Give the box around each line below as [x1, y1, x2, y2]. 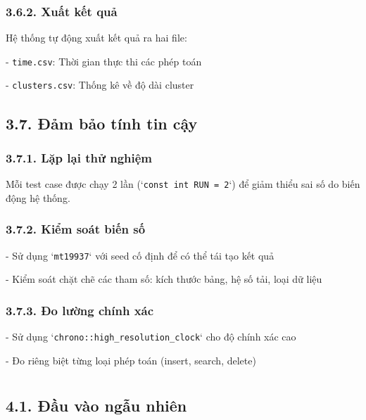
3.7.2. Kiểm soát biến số [6, 220, 146, 238]
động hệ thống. [6, 190, 70, 205]
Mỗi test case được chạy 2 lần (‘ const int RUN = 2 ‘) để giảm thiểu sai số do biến [6, 177, 360, 191]
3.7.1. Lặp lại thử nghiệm [6, 148, 153, 166]
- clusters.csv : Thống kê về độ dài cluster [6, 77, 194, 92]
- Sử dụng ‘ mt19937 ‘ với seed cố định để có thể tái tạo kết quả [6, 248, 274, 262]
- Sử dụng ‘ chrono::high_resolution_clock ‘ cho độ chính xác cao [6, 329, 296, 344]
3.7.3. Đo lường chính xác [6, 301, 154, 319]
